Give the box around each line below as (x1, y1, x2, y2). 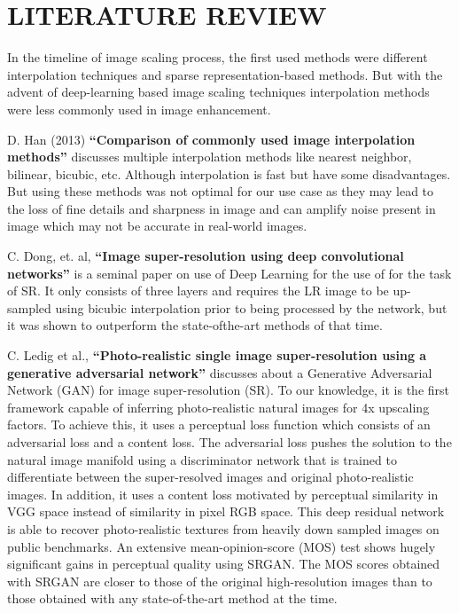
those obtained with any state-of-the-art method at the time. (7, 589, 338, 608)
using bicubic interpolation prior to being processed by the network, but (55, 298, 447, 317)
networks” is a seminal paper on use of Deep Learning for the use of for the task (7, 263, 452, 282)
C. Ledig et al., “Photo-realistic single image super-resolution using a (7, 346, 427, 365)
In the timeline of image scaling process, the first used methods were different (7, 48, 428, 67)
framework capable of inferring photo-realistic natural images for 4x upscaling (7, 397, 430, 416)
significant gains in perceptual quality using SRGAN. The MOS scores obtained (7, 554, 440, 573)
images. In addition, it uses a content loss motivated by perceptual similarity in (7, 484, 439, 503)
